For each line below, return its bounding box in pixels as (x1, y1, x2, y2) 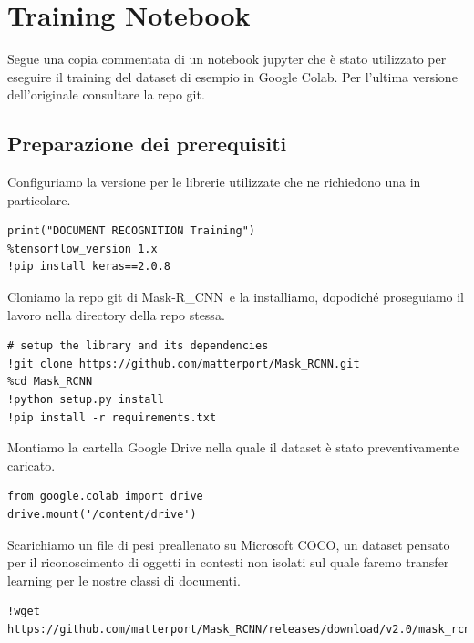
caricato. (7, 455, 56, 474)
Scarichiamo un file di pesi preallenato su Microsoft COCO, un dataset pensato (7, 534, 450, 554)
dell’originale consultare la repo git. (7, 85, 205, 104)
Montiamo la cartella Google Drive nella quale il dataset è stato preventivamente (7, 438, 459, 457)
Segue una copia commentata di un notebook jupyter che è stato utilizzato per (7, 49, 447, 68)
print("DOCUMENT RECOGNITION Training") (7, 224, 256, 238)
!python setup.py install (7, 393, 164, 407)
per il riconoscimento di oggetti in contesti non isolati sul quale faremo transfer (7, 553, 449, 572)
